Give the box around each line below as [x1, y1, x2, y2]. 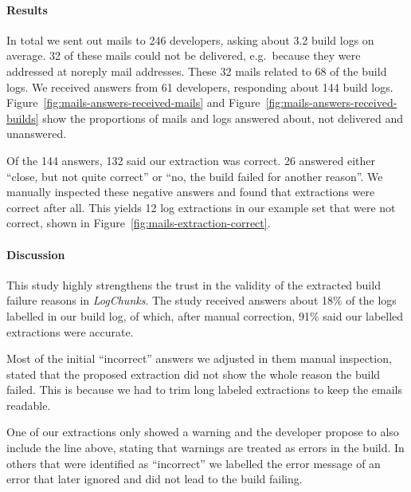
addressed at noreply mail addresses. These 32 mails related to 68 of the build [6, 62, 387, 79]
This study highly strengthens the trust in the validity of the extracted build [6, 276, 381, 293]
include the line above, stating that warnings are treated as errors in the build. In [6, 439, 405, 456]
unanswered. [6, 125, 67, 142]
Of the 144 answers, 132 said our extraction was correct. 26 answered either [6, 152, 375, 168]
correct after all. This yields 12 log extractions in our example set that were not [6, 199, 396, 215]
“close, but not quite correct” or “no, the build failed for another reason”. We [6, 167, 383, 184]
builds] [6, 109, 39, 126]
